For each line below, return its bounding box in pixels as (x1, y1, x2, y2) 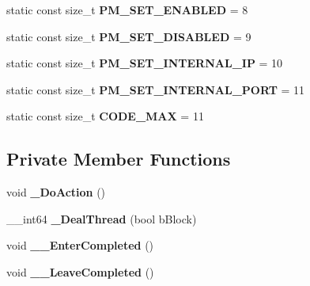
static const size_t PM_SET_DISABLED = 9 (6, 28, 251, 44)
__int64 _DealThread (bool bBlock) (6, 210, 197, 227)
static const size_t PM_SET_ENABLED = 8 (6, 2, 248, 17)
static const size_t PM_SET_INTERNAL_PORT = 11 (6, 81, 305, 97)
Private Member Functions (6, 147, 231, 171)
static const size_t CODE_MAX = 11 (6, 108, 204, 124)
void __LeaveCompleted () (6, 263, 154, 280)
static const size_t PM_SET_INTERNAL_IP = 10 (6, 55, 283, 71)
